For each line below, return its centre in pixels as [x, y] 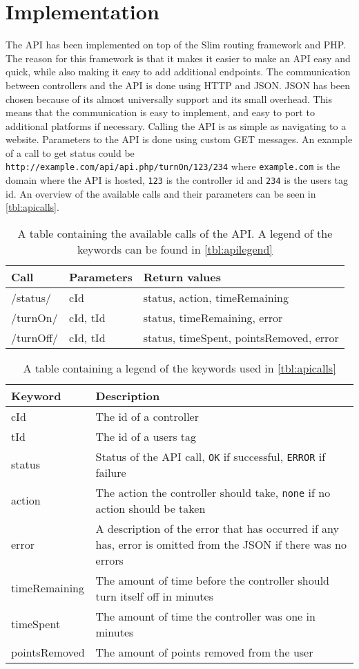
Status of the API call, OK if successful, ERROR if [211, 456]
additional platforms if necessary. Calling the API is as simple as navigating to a [176, 125]
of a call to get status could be [70, 152]
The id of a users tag [146, 436]
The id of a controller [147, 416]
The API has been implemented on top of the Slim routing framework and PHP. [176, 45]
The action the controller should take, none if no [213, 492]
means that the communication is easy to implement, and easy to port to [160, 112]
